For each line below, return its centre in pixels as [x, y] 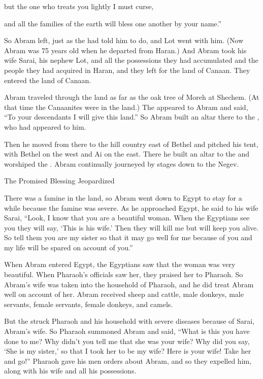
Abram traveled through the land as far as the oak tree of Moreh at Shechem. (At [132, 97]
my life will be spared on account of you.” [69, 247]
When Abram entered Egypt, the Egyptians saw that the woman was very [120, 264]
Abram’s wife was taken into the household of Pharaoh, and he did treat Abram [129, 284]
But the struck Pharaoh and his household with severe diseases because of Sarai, [129, 321]
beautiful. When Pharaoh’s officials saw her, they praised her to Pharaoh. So [124, 274]
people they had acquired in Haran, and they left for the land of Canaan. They [127, 70]
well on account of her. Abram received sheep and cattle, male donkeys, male [124, 294]
